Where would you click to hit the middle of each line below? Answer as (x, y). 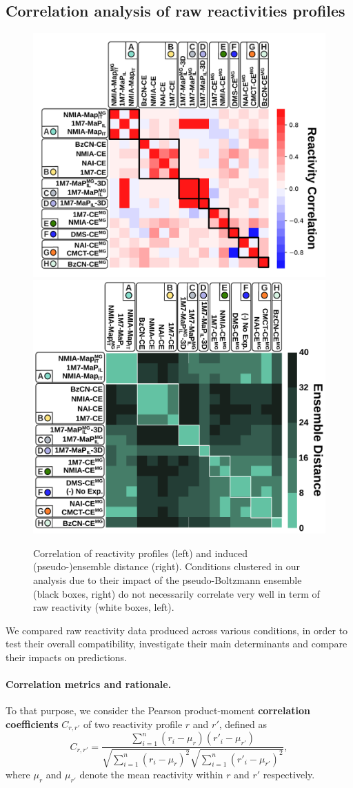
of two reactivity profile (133, 724)
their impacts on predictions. (67, 657)
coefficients (32, 724)
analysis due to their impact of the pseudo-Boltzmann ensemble (168, 580)
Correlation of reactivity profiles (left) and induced (140, 553)
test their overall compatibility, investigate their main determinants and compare (176, 644)
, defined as (243, 724)
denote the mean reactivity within (151, 774)
